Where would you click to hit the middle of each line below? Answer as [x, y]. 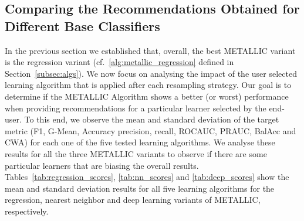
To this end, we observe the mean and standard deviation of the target [152, 119]
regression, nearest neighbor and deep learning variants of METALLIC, [133, 200]
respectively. [27, 211]
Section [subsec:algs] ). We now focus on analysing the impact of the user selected [151, 73]
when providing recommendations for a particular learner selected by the [136, 108]
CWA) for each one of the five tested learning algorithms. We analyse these [140, 142]
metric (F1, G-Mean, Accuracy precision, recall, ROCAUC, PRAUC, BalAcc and [151, 130]
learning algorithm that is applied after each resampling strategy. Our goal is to [148, 85]
